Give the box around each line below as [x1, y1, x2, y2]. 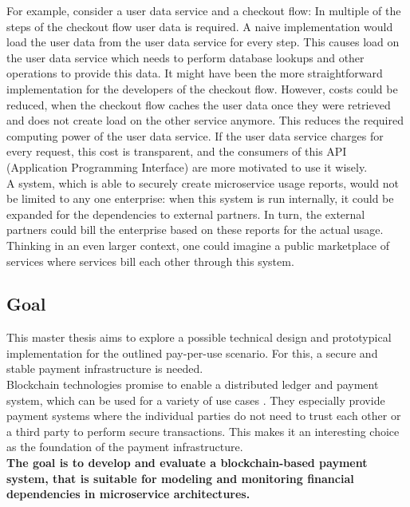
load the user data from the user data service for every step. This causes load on [6, 34, 400, 50]
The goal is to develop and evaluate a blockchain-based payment [6, 454, 368, 471]
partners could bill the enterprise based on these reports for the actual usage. [6, 221, 384, 238]
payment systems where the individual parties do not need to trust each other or [6, 407, 401, 424]
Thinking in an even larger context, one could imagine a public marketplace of [6, 236, 390, 253]
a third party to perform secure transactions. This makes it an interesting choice [6, 422, 400, 439]
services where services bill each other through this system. [6, 252, 294, 269]
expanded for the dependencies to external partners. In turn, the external [6, 205, 365, 222]
